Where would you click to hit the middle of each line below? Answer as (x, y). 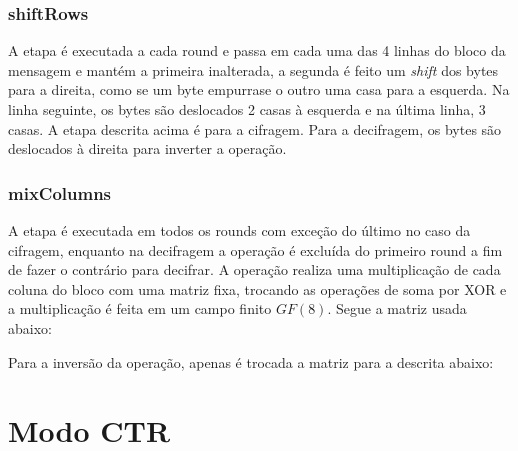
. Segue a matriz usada (397, 308)
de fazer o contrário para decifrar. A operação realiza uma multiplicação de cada (254, 269)
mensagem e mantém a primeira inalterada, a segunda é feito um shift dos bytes (253, 69)
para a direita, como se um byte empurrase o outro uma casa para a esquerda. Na (259, 89)
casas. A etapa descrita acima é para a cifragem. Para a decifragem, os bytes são (255, 128)
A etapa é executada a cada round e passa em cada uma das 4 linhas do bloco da (257, 50)
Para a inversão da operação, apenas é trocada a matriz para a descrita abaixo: (251, 361)
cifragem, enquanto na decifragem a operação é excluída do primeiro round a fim (255, 249)
